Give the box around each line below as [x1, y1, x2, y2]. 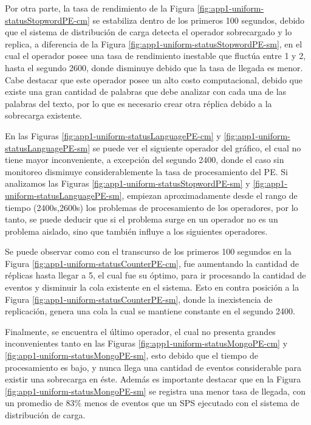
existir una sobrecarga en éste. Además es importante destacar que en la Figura [5, 373, 301, 385]
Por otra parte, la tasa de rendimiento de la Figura [5, 2, 195, 14]
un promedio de [5, 396, 63, 409]
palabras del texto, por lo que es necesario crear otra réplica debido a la [5, 97, 272, 109]
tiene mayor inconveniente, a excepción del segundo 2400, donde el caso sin [5, 153, 284, 166]
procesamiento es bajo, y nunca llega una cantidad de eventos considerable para [5, 361, 302, 373]
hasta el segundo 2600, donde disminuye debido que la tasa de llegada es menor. [5, 61, 303, 74]
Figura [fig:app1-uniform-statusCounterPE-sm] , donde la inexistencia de [5, 292, 273, 305]
